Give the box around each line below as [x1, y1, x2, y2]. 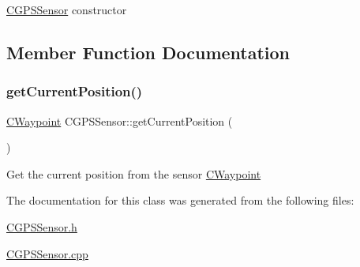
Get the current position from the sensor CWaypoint [6, 165, 261, 182]
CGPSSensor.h [6, 218, 77, 235]
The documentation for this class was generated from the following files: [6, 192, 354, 209]
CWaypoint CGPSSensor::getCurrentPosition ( [6, 112, 233, 129]
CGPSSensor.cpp [6, 245, 88, 261]
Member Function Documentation [6, 39, 291, 64]
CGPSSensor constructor [6, 2, 127, 17]
